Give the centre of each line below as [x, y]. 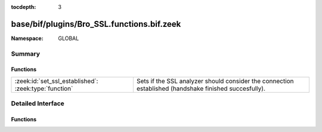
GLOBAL [69, 38]
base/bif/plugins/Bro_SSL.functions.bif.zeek [96, 24]
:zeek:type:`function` [44, 88]
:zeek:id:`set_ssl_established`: [56, 81]
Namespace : [27, 38]
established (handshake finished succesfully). [201, 88]
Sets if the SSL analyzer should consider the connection [215, 81]
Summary [26, 54]
